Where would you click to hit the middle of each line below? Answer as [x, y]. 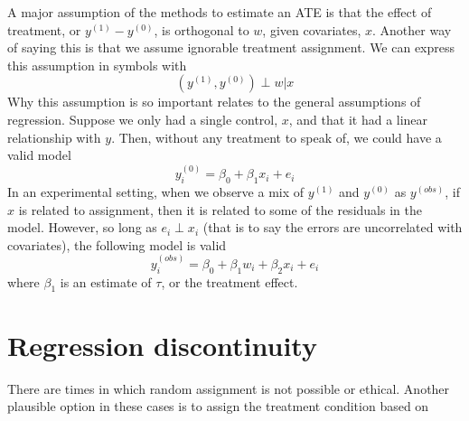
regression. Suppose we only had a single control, [143, 119]
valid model [39, 155]
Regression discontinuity [162, 345]
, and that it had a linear [358, 119]
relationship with [54, 137]
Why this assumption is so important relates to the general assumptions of [214, 102]
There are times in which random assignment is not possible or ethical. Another [229, 388]
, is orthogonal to [202, 29]
